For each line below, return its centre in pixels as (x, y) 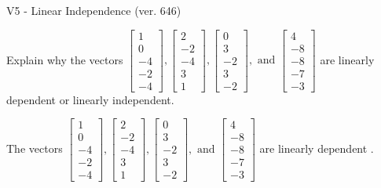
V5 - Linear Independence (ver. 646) (94, 10)
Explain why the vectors (65, 59)
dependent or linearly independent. (90, 99)
